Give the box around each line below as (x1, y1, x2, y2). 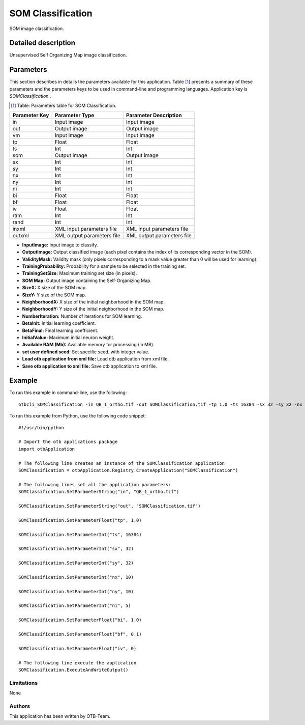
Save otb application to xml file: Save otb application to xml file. (22, 363, 157, 369)
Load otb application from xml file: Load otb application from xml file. (22, 356, 169, 362)
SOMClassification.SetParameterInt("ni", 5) (18, 603, 132, 608)
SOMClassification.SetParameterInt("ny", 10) (18, 589, 134, 594)
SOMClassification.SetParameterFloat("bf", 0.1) (18, 631, 142, 637)
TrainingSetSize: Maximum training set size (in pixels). (22, 270, 137, 276)
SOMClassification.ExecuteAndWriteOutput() (18, 667, 129, 673)
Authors (9, 703, 30, 710)
